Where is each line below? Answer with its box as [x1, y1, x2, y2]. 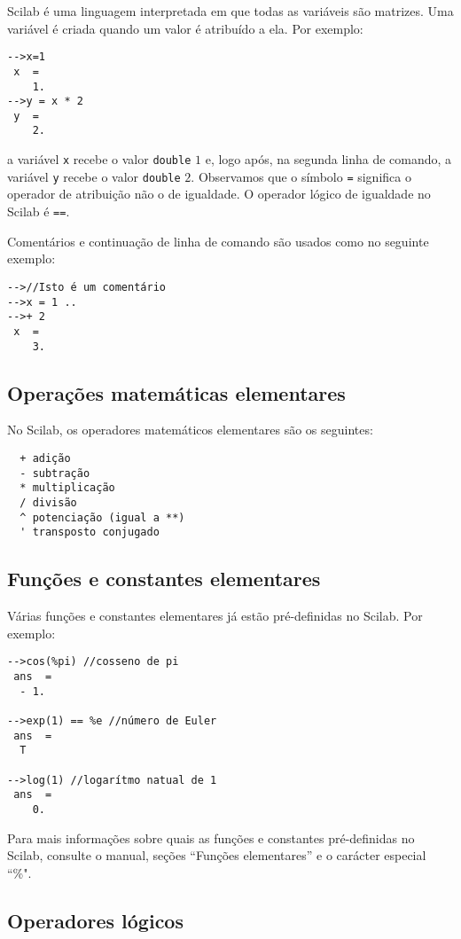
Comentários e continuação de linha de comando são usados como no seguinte [7, 231, 429, 250]
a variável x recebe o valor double [7, 150, 191, 168]
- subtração [20, 466, 90, 480]
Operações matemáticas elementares [7, 379, 346, 406]
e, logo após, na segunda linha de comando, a [205, 150, 452, 168]
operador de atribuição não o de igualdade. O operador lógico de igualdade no [7, 184, 431, 203]
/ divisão [20, 496, 77, 509]
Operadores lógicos [7, 906, 184, 934]
